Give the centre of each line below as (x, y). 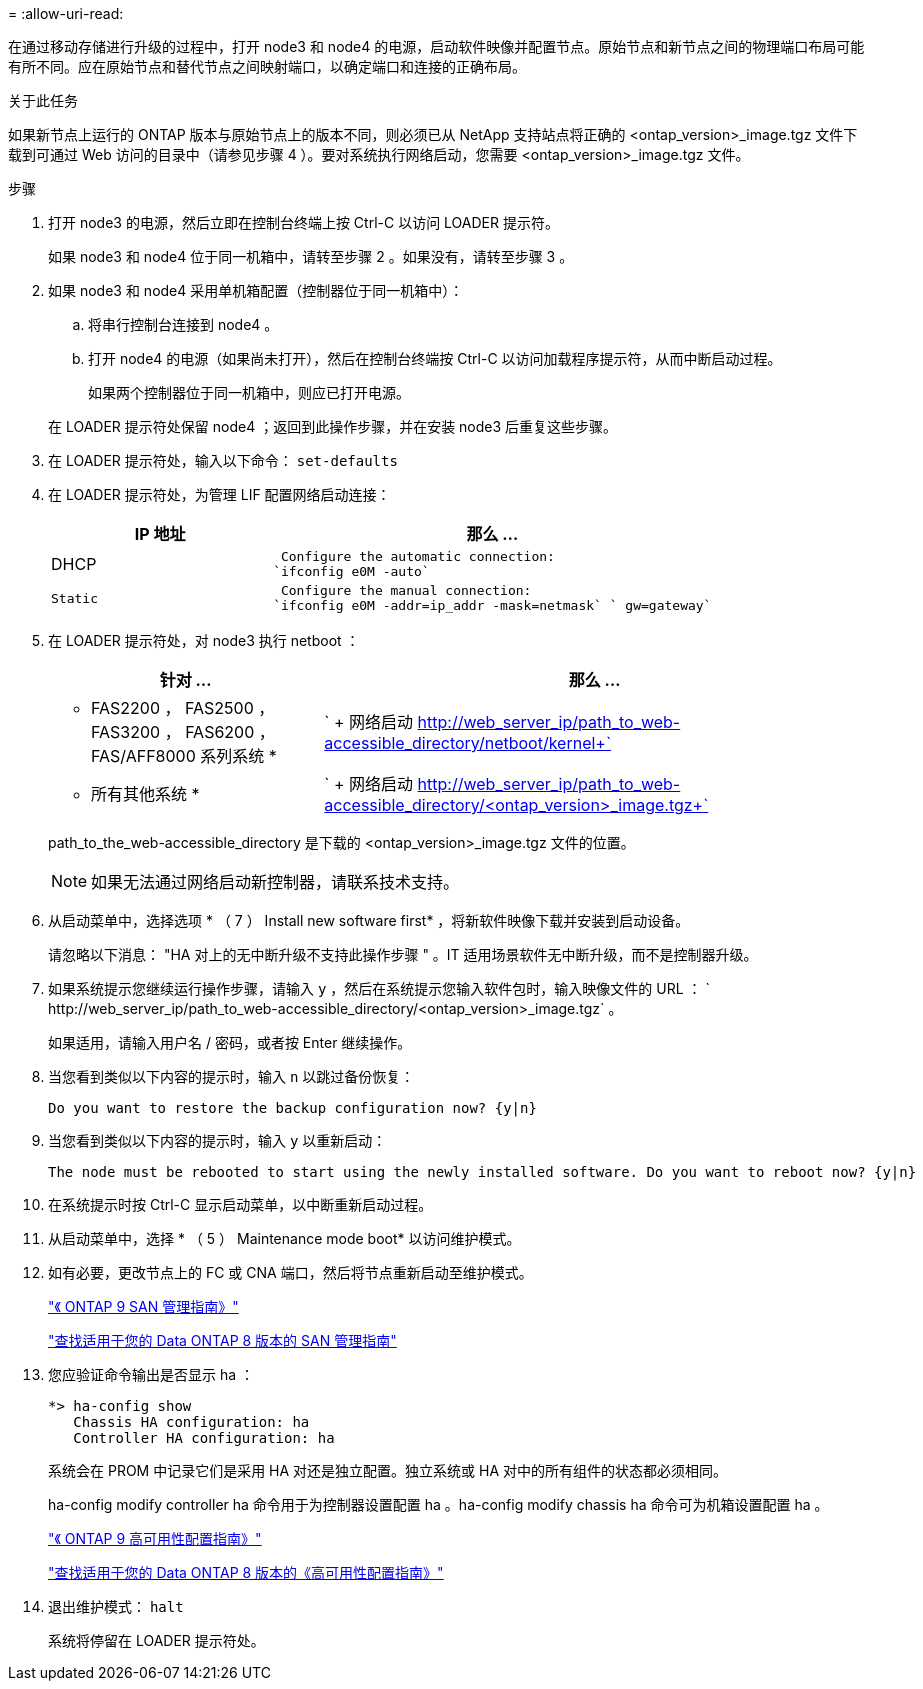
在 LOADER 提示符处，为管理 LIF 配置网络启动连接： (219, 494)
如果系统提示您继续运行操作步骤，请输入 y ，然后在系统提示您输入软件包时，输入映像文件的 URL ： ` (379, 988)
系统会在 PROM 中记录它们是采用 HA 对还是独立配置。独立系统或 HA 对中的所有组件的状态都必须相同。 (388, 1470)
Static (74, 598)
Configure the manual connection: (406, 590)
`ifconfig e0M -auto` (351, 571)
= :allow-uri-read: (66, 13)
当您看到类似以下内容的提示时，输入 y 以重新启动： (217, 1140)
